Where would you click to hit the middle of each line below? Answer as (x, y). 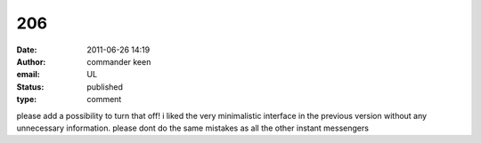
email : (28, 75)
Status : (30, 87)
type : (27, 99)
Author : (31, 61)
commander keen (119, 61)
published (105, 87)
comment (104, 99)
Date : (27, 50)
